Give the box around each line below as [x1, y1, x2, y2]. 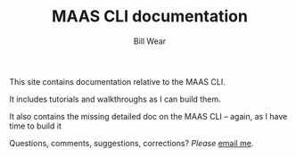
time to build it [9, 120, 62, 131]
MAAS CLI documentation [52, 6, 248, 27]
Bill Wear [133, 36, 167, 46]
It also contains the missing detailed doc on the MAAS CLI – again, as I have [9, 111, 288, 121]
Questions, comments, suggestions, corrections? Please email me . [9, 137, 254, 148]
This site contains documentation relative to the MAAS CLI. [9, 76, 226, 87]
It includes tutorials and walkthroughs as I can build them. [9, 94, 221, 104]
